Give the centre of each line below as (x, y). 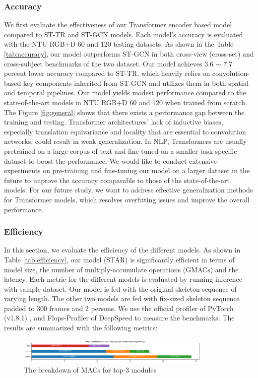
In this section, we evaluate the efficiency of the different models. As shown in (122, 250)
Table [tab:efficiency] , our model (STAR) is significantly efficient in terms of (119, 259)
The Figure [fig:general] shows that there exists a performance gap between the (124, 112)
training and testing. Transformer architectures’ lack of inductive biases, (114, 122)
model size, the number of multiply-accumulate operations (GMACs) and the (121, 269)
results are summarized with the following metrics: (81, 328)
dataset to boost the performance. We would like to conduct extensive (110, 160)
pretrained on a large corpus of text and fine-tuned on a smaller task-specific (121, 151)
